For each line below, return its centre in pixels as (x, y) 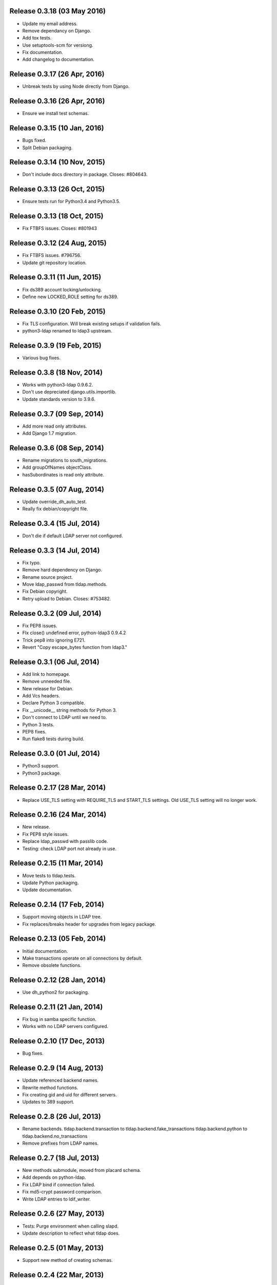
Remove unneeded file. (47, 682)
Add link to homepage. (46, 674)
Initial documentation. (45, 951)
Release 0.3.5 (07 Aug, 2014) (57, 489)
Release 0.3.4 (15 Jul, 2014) (55, 524)
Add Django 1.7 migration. (50, 433)
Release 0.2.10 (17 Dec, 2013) (57, 1041)
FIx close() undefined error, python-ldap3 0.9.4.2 (74, 633)
